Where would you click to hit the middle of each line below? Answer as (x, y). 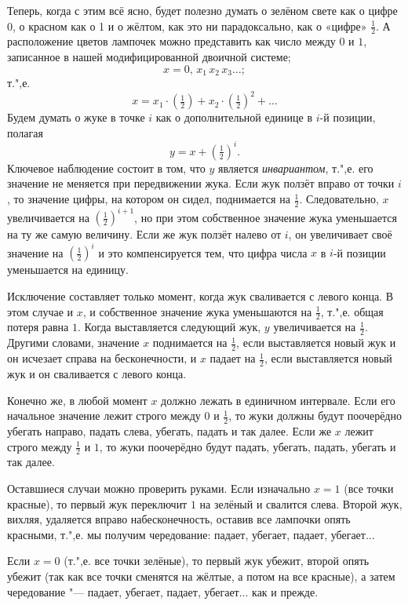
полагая (25, 132)
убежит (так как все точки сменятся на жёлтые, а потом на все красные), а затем (201, 576)
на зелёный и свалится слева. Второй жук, (301, 503)
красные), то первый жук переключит (97, 503)
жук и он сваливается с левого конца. (97, 373)
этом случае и (40, 311)
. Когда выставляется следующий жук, (169, 327)
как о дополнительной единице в (234, 117)
